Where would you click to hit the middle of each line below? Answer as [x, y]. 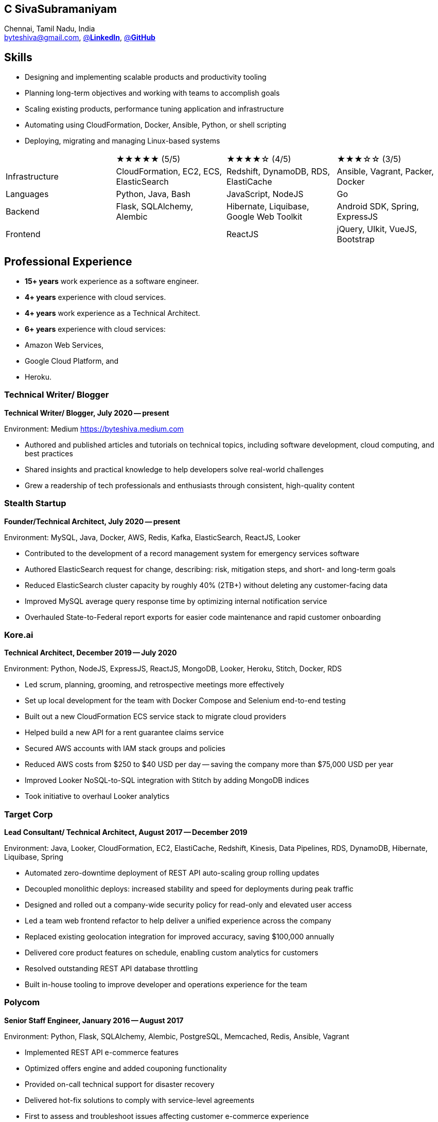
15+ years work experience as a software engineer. [112, 281]
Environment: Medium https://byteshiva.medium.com [94, 429]
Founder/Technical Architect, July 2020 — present [92, 521]
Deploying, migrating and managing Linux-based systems [122, 141]
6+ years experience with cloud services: [95, 329]
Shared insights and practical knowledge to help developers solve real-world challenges [174, 469]
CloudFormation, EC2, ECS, [169, 172]
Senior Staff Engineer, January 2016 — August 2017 [94, 1020]
